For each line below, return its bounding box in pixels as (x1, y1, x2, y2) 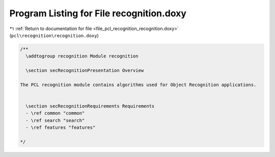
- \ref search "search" (25, 117, 85, 123)
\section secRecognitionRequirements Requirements (25, 103, 155, 109)
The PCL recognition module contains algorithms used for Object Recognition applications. (20, 82, 257, 88)
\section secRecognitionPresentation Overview (25, 68, 144, 73)
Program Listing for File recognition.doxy (9, 8, 187, 19)
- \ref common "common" (25, 110, 85, 116)
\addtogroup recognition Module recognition (25, 54, 139, 59)
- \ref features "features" (25, 125, 96, 130)
